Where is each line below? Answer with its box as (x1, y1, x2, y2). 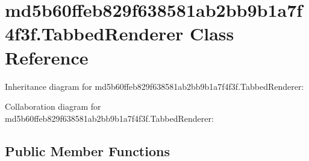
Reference (5, 45, 89, 69)
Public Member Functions (5, 141, 170, 160)
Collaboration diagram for (5, 100, 101, 113)
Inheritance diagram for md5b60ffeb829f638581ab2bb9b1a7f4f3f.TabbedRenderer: (5, 80, 304, 92)
